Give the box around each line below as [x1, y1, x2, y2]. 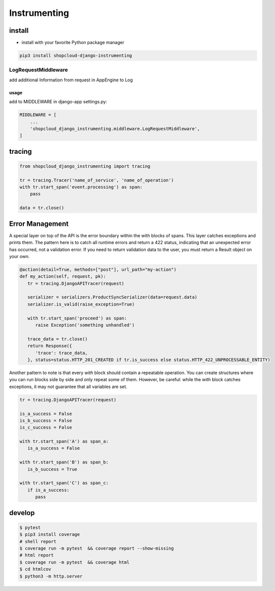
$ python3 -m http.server [19, 573, 83, 579]
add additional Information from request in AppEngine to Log [9, 77, 133, 83]
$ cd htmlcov [19, 566, 52, 572]
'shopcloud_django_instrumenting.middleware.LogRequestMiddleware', [30, 126, 200, 131]
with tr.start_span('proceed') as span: [27, 315, 127, 321]
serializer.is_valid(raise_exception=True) [27, 301, 135, 307]
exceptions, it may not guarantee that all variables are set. [9, 384, 127, 390]
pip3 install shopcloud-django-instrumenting [19, 53, 132, 59]
